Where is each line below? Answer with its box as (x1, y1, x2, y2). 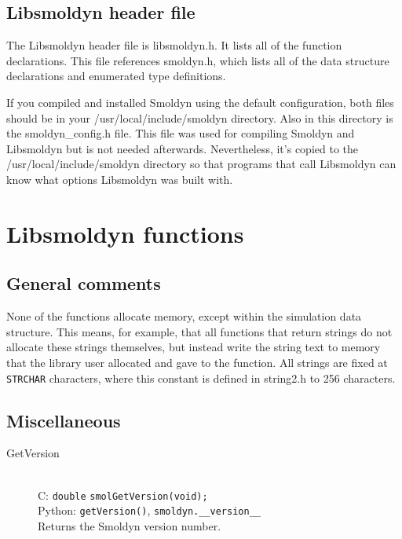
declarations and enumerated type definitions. (6, 68, 226, 84)
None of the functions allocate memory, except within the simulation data (6, 308, 362, 324)
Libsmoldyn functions (6, 217, 244, 249)
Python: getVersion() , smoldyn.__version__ (38, 502, 261, 519)
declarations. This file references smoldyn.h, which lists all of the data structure (6, 52, 389, 68)
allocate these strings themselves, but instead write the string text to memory (6, 339, 381, 355)
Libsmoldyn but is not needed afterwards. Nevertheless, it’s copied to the (6, 140, 358, 156)
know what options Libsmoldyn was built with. (6, 170, 233, 187)
